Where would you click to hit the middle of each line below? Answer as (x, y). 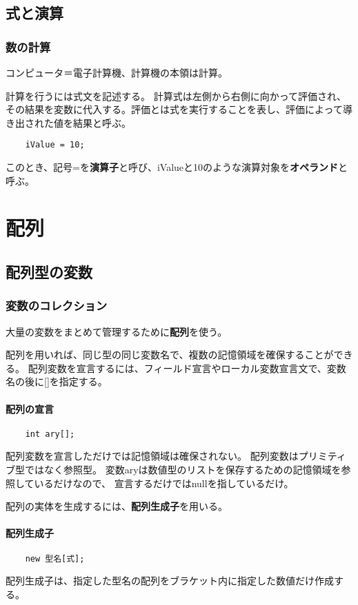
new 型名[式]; (55, 558)
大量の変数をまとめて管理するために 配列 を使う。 (117, 331)
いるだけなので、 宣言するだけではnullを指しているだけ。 (164, 483)
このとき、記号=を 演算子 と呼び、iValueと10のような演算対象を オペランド (172, 167)
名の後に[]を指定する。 (57, 381)
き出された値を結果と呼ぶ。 (68, 122)
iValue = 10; (55, 145)
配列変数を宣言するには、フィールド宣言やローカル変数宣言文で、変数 (187, 368)
